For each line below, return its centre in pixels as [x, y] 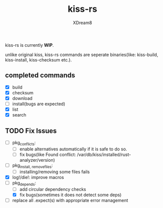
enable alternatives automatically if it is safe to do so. [73, 149]
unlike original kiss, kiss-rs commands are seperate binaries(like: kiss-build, [82, 55]
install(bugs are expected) [39, 104]
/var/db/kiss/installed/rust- [104, 154]
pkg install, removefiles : [32, 166]
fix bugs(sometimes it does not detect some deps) [70, 195]
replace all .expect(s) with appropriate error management [70, 200]
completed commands [40, 75]
